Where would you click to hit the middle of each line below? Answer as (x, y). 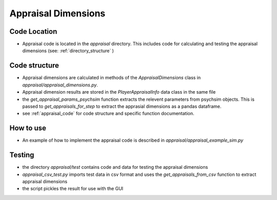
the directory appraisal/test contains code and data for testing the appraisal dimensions (115, 167)
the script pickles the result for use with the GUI (73, 189)
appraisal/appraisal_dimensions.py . (60, 85)
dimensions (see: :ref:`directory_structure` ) (68, 51)
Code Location (33, 31)
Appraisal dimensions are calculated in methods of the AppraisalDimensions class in (112, 78)
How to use (28, 128)
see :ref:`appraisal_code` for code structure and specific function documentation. (108, 114)
